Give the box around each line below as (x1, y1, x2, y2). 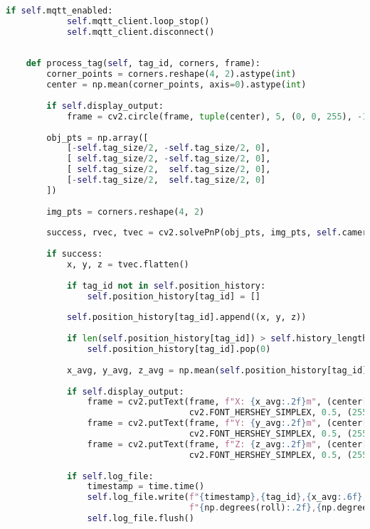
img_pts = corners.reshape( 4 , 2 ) (46, 206, 205, 217)
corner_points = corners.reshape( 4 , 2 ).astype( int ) (46, 69, 297, 80)
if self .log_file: (66, 471, 154, 481)
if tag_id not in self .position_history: (66, 280, 266, 291)
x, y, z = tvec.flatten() (66, 260, 189, 269)
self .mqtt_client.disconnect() (66, 26, 215, 37)
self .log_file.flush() (87, 513, 194, 523)
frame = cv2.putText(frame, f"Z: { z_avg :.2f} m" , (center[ (87, 439, 368, 449)
